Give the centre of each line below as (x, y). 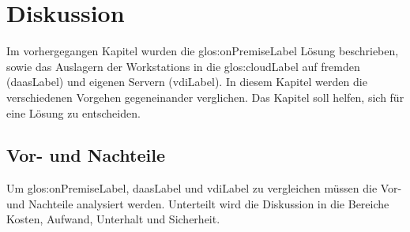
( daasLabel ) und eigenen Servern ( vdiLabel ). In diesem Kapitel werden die (187, 82)
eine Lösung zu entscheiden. (73, 112)
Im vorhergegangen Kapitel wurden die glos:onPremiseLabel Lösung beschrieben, (203, 51)
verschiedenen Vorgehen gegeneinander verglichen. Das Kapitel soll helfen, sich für (205, 97)
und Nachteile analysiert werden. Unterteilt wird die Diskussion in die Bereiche (198, 203)
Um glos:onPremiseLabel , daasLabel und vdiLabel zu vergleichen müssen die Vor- (204, 188)
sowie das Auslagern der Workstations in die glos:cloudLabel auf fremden (183, 66)
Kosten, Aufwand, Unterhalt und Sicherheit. (113, 219)
